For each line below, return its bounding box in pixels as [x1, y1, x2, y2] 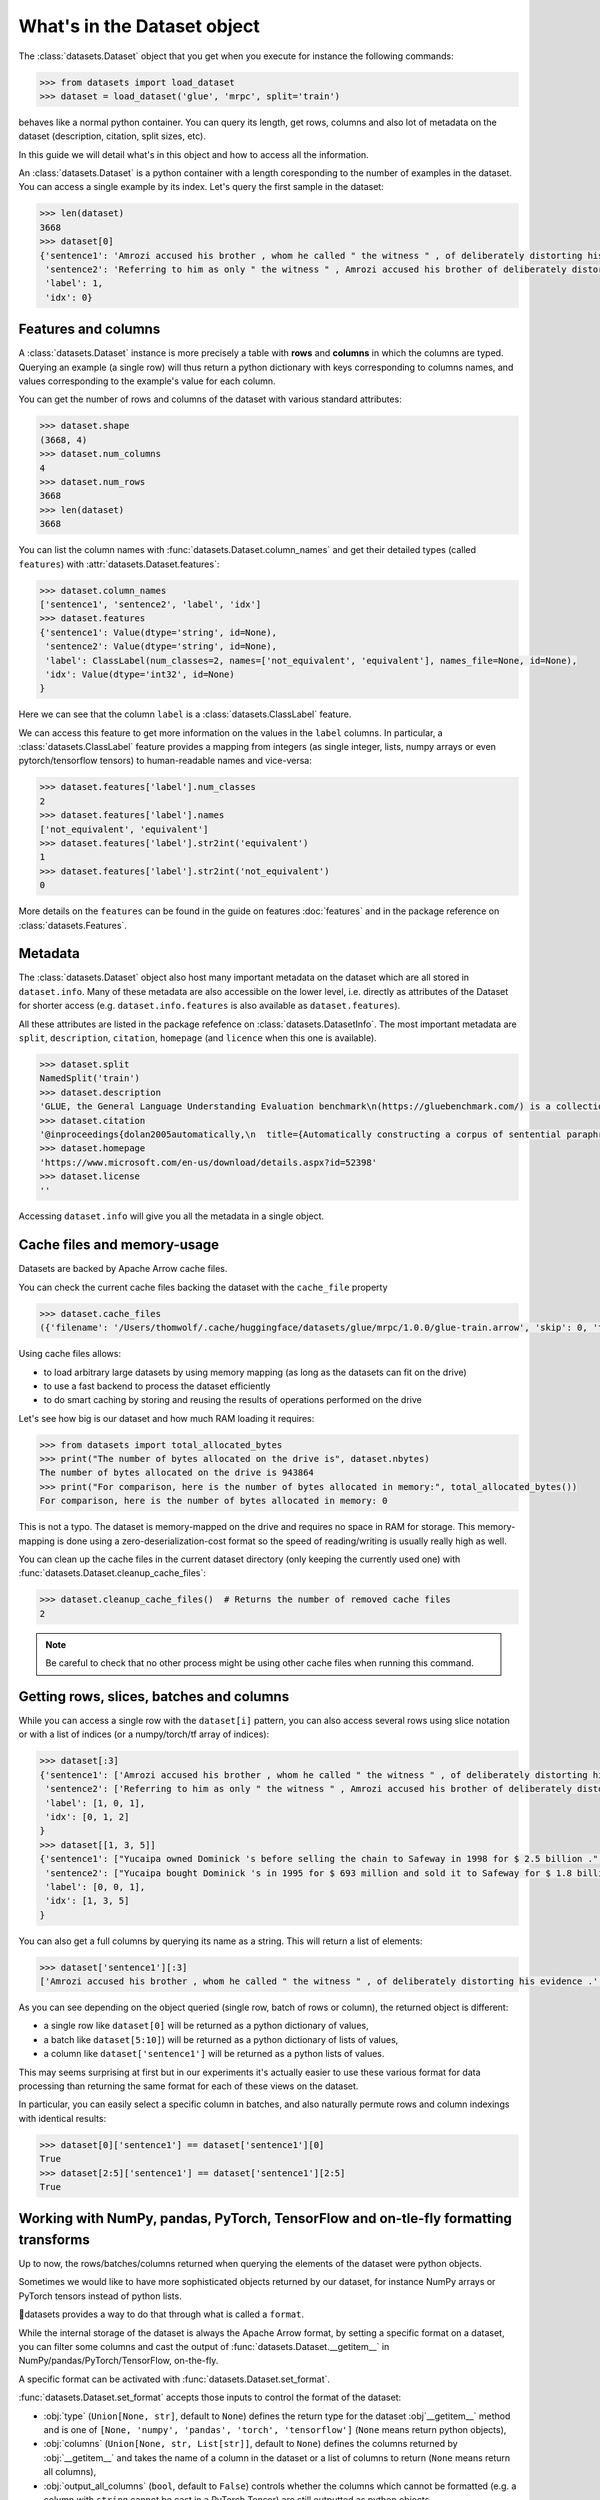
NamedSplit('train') [39, 1073, 140, 1084]
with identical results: [18, 2112, 107, 2124]
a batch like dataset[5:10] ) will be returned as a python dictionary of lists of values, [43, 2033, 399, 2045]
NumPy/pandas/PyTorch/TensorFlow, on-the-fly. [18, 2355, 219, 2367]
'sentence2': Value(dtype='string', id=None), [45, 641, 277, 652]
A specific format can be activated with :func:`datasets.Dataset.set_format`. [18, 2373, 330, 2385]
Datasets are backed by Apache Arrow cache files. [18, 1263, 228, 1275]
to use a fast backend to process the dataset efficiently [43, 1380, 271, 1392]
